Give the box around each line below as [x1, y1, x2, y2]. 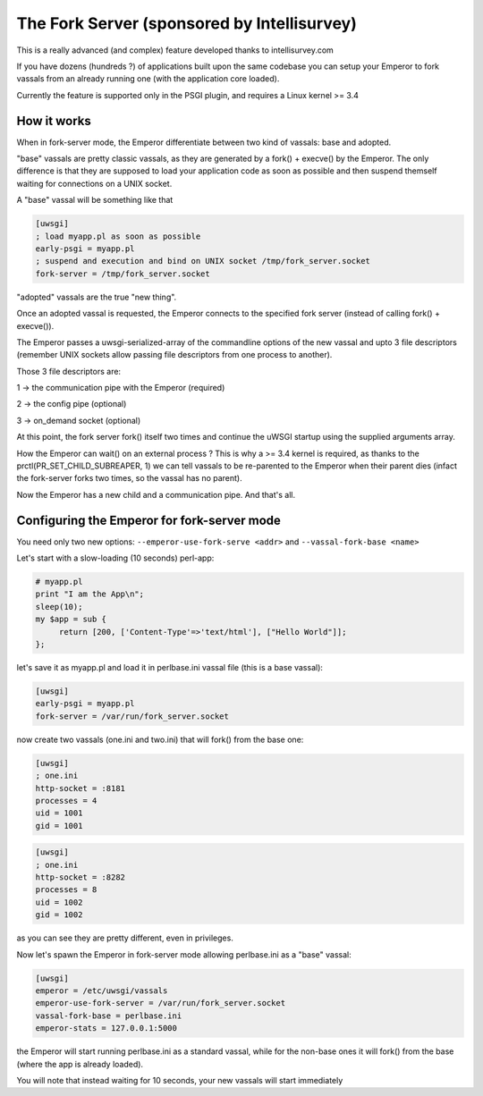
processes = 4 [35, 796, 97, 805]
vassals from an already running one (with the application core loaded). [16, 73, 280, 84]
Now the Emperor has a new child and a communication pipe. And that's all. [16, 489, 295, 500]
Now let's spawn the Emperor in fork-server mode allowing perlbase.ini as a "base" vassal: [16, 948, 352, 960]
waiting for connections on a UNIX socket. [16, 178, 173, 189]
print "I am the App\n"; [35, 589, 145, 599]
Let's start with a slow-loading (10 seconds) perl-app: [16, 552, 215, 563]
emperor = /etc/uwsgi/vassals [35, 985, 168, 996]
